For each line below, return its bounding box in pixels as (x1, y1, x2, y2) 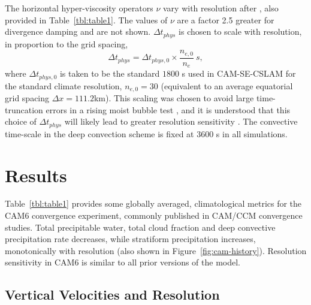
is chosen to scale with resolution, (179, 25, 302, 38)
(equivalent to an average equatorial (161, 79, 293, 92)
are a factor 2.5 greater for (177, 13, 274, 26)
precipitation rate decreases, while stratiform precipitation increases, (5, 232, 256, 245)
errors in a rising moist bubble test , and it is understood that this (46, 103, 291, 116)
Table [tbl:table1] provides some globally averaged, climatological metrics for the (5, 197, 302, 210)
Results (5, 162, 67, 187)
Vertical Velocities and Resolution (5, 285, 220, 304)
